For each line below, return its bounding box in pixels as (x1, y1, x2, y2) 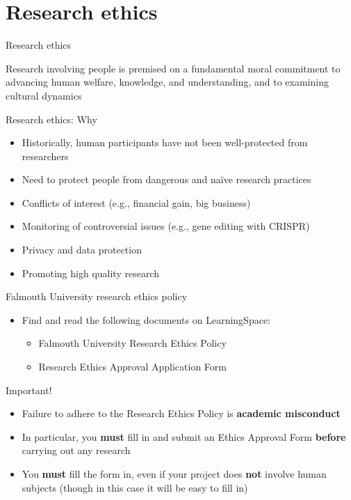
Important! (6, 382, 52, 397)
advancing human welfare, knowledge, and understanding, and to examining (6, 75, 329, 89)
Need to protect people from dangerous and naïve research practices (22, 172, 311, 187)
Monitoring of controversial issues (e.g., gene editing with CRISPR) (22, 219, 310, 233)
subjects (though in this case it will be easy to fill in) (22, 480, 248, 494)
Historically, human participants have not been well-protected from (22, 135, 308, 150)
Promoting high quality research (22, 265, 159, 280)
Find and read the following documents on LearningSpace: (22, 312, 270, 327)
